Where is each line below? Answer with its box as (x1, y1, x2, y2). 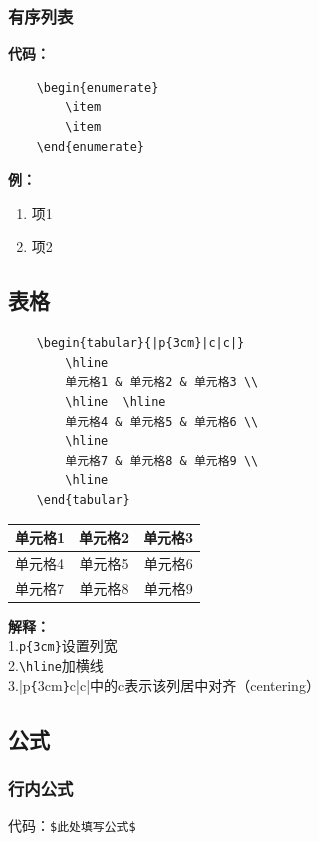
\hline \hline (65, 394, 166, 409)
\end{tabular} (36, 492, 130, 507)
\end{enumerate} (36, 139, 145, 154)
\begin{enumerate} (36, 80, 159, 95)
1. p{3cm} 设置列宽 (8, 635, 118, 656)
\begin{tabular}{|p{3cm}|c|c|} (36, 336, 245, 351)
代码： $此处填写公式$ (8, 815, 136, 836)
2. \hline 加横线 (8, 655, 104, 676)
